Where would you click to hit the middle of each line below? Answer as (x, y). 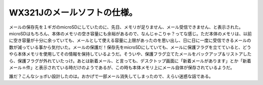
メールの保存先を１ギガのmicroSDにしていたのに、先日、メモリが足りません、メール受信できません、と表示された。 (126, 27)
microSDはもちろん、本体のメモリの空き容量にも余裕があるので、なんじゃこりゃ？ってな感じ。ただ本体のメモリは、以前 (130, 33)
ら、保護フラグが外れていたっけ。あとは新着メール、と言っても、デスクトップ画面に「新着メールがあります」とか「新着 (130, 61)
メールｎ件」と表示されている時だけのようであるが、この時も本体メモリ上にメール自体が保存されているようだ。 (122, 67)
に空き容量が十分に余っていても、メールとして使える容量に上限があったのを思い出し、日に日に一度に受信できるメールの (130, 41)
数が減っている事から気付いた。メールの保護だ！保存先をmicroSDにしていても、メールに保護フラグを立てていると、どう (130, 47)
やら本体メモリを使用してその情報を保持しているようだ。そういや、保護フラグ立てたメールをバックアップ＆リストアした (130, 54)
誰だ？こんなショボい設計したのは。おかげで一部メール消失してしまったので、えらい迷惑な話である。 (111, 76)
